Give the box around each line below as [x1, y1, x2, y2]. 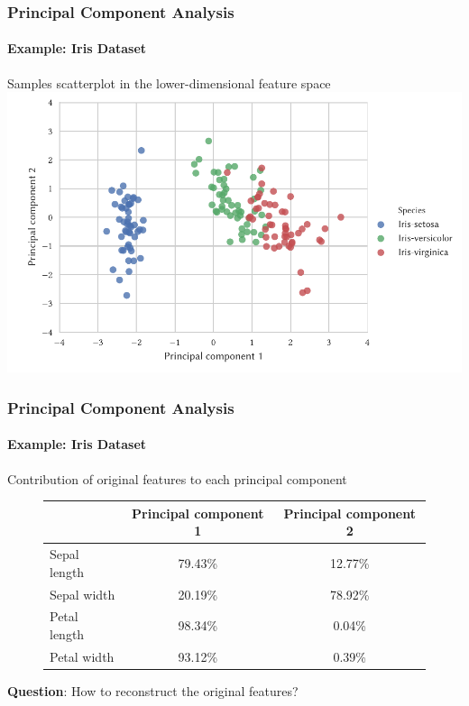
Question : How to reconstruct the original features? [7, 681, 299, 700]
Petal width [50, 646, 115, 665]
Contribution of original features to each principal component [7, 469, 347, 488]
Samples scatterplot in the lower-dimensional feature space [7, 73, 331, 92]
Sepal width [50, 584, 115, 603]
